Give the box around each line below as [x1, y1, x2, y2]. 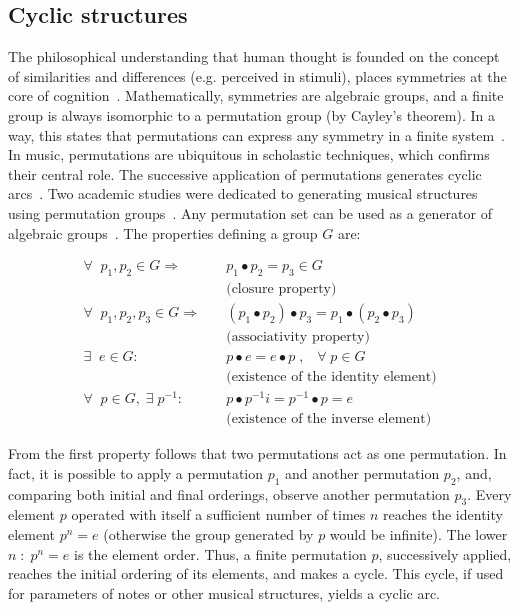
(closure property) [226, 281, 337, 296]
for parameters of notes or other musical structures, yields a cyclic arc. [8, 582, 441, 603]
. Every [467, 483, 512, 504]
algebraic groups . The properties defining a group [8, 222, 318, 243]
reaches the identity [383, 504, 503, 525]
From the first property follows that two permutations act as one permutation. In [8, 443, 507, 464]
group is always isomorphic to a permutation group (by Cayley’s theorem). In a [8, 104, 496, 125]
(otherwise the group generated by [103, 524, 314, 545]
